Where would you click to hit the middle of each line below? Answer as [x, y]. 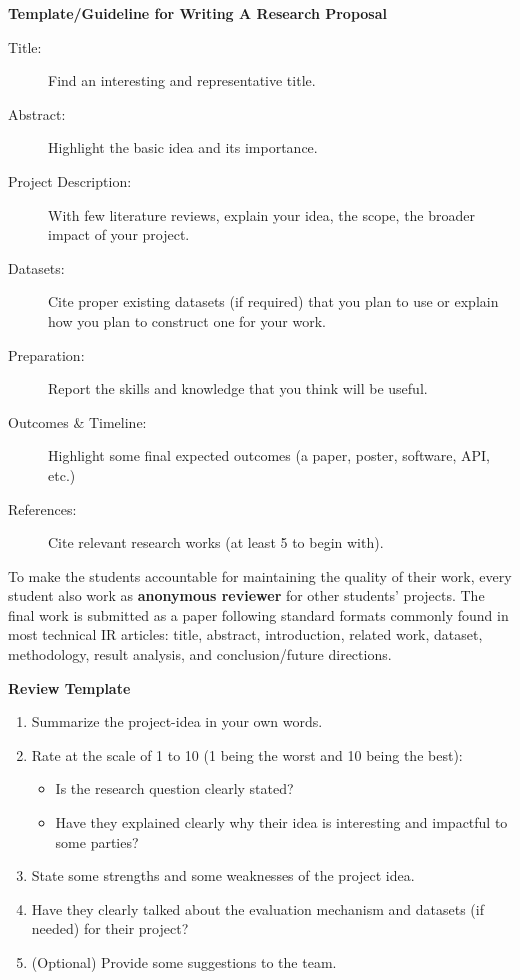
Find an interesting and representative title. [182, 80]
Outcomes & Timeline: [77, 421]
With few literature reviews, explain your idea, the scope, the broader [262, 214]
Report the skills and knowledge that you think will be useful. [238, 388]
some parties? [97, 841]
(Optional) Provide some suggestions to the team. [184, 962]
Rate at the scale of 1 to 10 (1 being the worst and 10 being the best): [247, 754]
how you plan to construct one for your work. [187, 320]
